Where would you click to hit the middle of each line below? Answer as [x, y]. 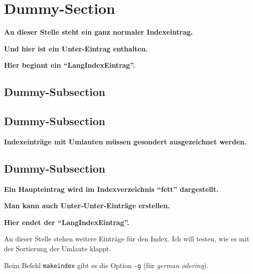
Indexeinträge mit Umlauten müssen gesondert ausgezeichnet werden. [125, 141]
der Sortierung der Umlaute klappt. [58, 249]
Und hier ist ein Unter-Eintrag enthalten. [76, 48]
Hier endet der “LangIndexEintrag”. [67, 222]
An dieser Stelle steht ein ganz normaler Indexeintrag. [99, 32]
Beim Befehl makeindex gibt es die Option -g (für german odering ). [106, 265]
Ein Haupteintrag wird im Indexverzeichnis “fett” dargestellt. [111, 189]
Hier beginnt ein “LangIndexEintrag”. [70, 65]
